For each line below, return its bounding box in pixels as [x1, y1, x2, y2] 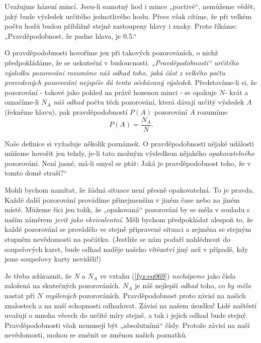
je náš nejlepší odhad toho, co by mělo [135, 280, 251, 291]
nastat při [5, 290, 35, 300]
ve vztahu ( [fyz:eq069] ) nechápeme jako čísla [100, 270, 236, 281]
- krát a [225, 87, 248, 97]
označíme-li [5, 97, 39, 107]
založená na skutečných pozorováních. [5, 280, 121, 291]
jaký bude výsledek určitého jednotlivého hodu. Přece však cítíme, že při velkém [5, 11, 252, 21]
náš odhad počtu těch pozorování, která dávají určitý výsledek [53, 97, 244, 107]
